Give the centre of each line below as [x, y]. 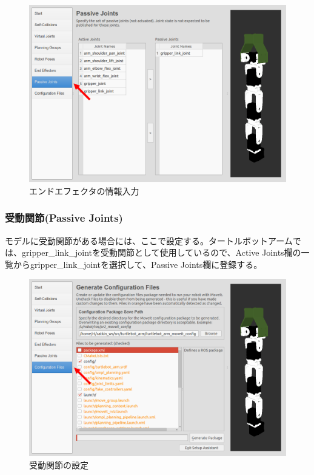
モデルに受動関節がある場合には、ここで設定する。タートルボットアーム [149, 240]
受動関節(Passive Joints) [64, 218]
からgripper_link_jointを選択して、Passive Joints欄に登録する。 [138, 264]
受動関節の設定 [59, 465]
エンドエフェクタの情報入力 [84, 190]
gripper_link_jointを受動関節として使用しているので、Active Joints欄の [161, 252]
